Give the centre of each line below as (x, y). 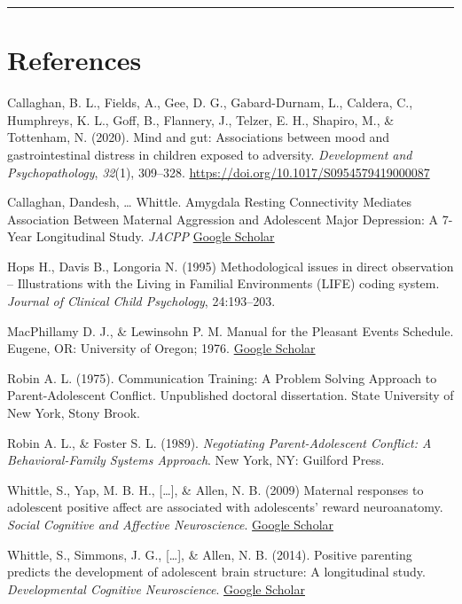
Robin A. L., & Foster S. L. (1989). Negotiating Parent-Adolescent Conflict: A (219, 442)
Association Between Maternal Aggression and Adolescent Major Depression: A (223, 219)
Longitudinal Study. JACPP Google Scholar (155, 236)
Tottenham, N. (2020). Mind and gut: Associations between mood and (199, 137)
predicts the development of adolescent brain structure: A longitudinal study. (216, 572)
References (74, 60)
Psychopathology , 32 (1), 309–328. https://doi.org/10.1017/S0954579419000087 (219, 172)
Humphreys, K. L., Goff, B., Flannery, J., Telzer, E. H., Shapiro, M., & (201, 119)
